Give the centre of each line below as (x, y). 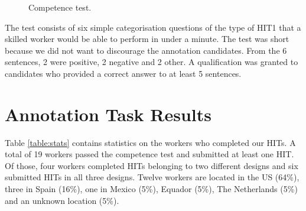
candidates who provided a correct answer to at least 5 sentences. (123, 73)
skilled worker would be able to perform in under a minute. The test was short (147, 39)
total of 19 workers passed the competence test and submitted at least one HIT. (149, 154)
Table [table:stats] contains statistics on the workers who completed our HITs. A (150, 142)
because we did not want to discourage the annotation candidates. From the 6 (146, 50)
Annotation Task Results (108, 114)
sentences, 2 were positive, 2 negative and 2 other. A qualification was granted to (152, 62)
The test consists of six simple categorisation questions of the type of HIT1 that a (153, 27)
